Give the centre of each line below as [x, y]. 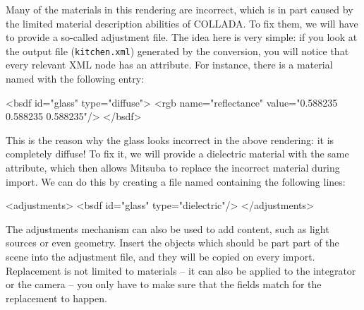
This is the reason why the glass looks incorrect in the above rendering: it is [170, 139]
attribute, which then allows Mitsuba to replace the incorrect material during [173, 167]
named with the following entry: [75, 79]
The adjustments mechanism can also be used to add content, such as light [168, 228]
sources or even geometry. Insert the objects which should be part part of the [172, 243]
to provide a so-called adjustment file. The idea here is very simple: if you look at [182, 37]
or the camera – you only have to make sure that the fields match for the [164, 284]
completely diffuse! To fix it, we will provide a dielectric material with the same [177, 154]
